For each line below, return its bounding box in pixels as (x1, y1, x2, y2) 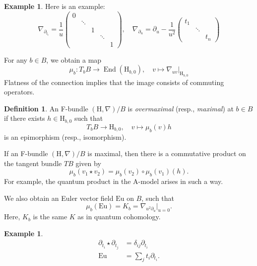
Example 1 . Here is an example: (4, 1, 105, 11)
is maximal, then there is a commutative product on (87, 148, 246, 159)
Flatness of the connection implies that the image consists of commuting (4, 77, 224, 87)
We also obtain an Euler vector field (4, 192, 114, 203)
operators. (4, 87, 35, 97)
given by (75, 158, 101, 168)
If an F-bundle (4, 148, 48, 159)
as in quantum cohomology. (77, 211, 161, 222)
